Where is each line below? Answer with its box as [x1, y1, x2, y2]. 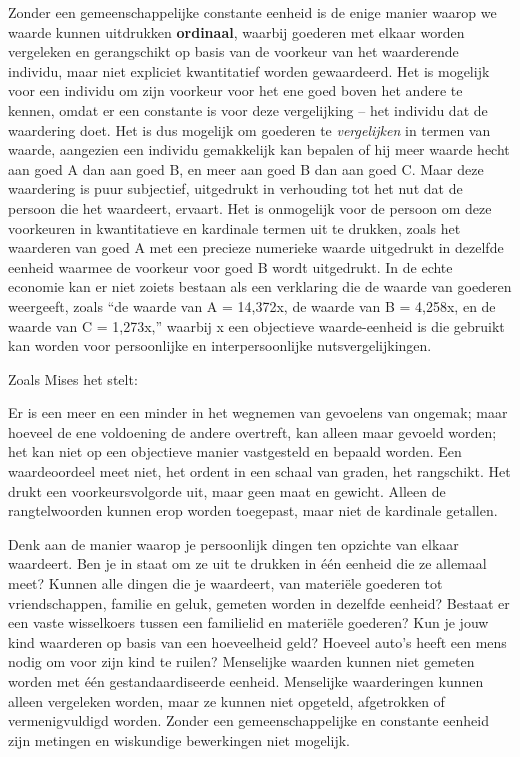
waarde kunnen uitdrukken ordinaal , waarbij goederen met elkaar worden [8, 21, 465, 42]
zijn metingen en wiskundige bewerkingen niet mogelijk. [8, 729, 350, 750]
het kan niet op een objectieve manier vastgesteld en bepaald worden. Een [8, 441, 462, 462]
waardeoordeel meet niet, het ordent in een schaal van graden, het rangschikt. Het [8, 461, 511, 482]
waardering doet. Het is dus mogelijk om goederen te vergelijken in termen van [8, 119, 491, 140]
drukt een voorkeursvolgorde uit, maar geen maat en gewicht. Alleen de [8, 480, 446, 501]
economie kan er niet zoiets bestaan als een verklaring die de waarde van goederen [8, 276, 512, 297]
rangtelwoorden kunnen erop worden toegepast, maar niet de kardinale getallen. [8, 500, 498, 521]
